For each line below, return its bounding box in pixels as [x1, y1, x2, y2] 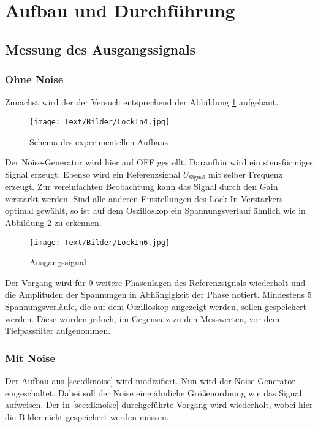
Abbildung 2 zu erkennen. [5, 216, 102, 229]
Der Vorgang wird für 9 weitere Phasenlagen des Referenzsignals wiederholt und [5, 276, 306, 289]
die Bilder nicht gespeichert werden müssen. [5, 410, 169, 423]
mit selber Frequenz [208, 167, 282, 180]
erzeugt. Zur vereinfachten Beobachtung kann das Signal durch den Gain [5, 180, 278, 193]
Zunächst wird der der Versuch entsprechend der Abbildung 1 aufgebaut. [5, 96, 279, 108]
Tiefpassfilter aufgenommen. [5, 324, 111, 337]
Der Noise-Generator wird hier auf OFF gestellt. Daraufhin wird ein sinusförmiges [5, 156, 313, 168]
